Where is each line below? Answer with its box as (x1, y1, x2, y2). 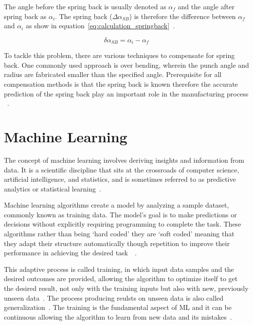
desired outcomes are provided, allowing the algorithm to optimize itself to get (4, 273, 238, 284)
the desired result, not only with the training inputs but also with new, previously (4, 283, 249, 293)
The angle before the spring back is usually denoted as (4, 1, 166, 11)
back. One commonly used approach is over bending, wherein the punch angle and (4, 59, 249, 70)
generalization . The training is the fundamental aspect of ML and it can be (4, 302, 232, 312)
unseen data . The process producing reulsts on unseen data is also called (4, 292, 224, 303)
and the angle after (178, 1, 235, 11)
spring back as (4, 11, 47, 21)
